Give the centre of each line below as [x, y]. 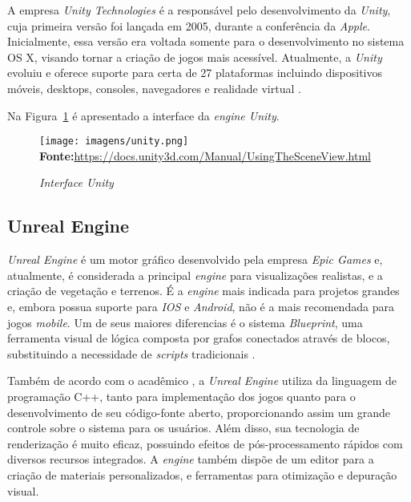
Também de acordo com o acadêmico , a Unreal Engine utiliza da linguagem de [202, 381]
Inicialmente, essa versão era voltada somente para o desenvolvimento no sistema [206, 41]
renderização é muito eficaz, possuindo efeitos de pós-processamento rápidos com [205, 443]
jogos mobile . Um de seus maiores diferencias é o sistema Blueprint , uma [185, 322]
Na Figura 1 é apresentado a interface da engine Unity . [143, 115]
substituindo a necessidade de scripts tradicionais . [131, 353]
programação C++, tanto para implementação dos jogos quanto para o [181, 396]
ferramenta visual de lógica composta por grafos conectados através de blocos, [199, 338]
